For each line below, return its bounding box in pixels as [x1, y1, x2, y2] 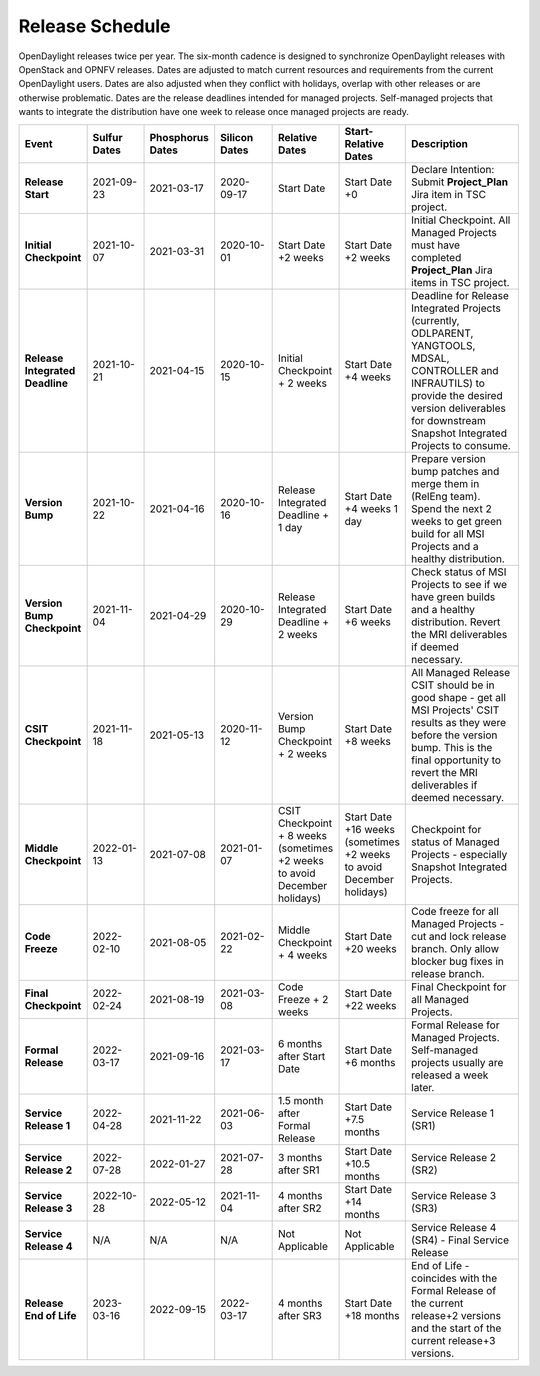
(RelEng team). [411, 489, 481, 503]
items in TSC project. [411, 275, 510, 289]
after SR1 [277, 1163, 320, 1177]
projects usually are [411, 1055, 504, 1069]
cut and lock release [411, 929, 507, 943]
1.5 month [277, 1093, 324, 1107]
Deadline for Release [411, 288, 509, 302]
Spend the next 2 [411, 501, 492, 515]
